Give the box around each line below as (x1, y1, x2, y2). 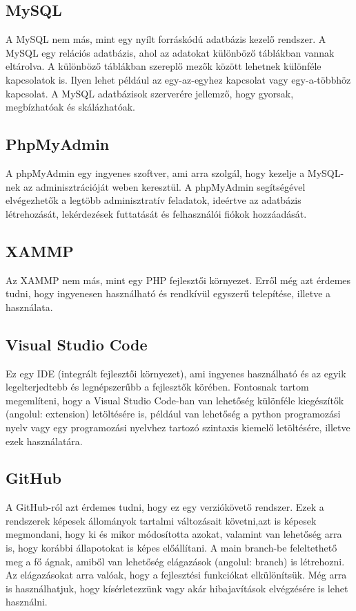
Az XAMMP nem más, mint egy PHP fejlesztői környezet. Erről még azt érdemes (6, 272, 351, 287)
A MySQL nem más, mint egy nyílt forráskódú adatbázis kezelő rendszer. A (6, 32, 326, 46)
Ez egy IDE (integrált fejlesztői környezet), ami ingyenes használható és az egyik (6, 366, 346, 380)
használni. (6, 594, 48, 609)
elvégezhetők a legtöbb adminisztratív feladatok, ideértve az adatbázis (6, 193, 301, 207)
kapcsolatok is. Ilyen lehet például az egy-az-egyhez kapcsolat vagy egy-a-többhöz (6, 72, 351, 86)
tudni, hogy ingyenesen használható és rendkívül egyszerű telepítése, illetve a (6, 286, 331, 301)
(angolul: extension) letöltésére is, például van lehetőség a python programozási (6, 406, 341, 421)
